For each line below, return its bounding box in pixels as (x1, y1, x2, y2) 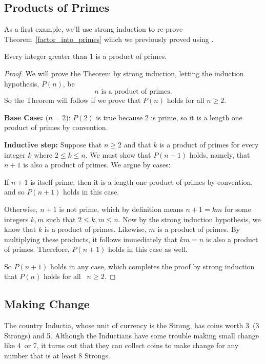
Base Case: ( (4, 112, 49, 122)
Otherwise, (4, 203, 38, 214)
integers (4, 213, 29, 224)
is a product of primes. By (157, 224, 240, 234)
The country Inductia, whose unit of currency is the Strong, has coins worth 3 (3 (4, 320, 259, 331)
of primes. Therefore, (4, 244, 70, 254)
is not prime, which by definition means (59, 203, 184, 214)
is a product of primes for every (159, 139, 259, 149)
